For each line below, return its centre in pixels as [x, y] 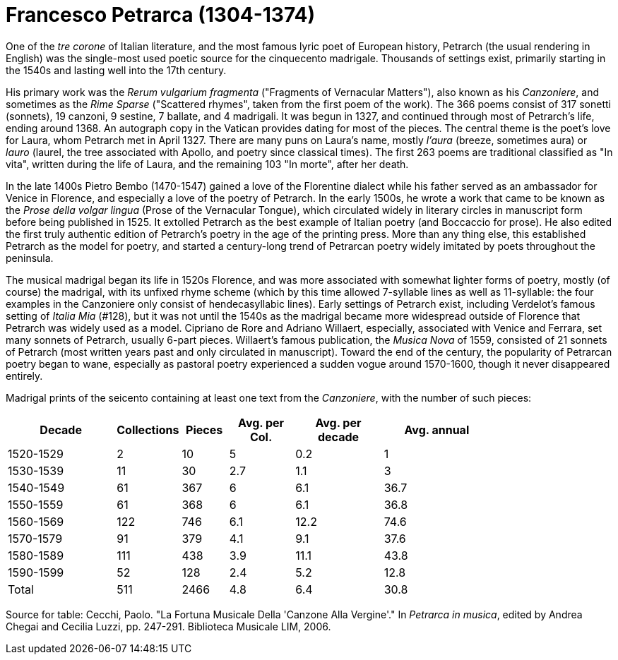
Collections [148, 430]
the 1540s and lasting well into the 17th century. [116, 70]
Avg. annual [437, 430]
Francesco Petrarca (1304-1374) [161, 15]
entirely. [24, 376]
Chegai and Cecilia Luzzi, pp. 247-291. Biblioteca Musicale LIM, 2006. [168, 626]
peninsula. [30, 258]
